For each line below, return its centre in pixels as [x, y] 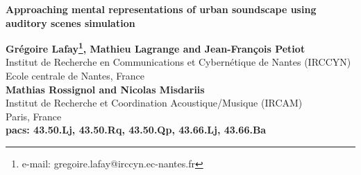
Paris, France [34, 116]
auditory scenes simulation [70, 22]
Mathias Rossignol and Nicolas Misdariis [105, 89]
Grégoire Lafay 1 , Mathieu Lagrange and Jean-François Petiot [156, 47]
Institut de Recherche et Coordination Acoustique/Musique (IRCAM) [154, 103]
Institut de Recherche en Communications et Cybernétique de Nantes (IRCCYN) [178, 62]
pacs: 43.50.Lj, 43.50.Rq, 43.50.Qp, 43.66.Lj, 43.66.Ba [136, 130]
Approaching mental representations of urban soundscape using [161, 9]
